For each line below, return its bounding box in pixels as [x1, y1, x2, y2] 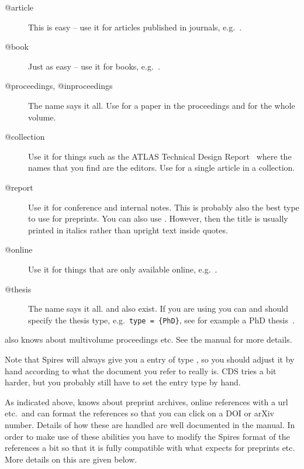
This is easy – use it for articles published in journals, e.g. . [28, 20, 242, 33]
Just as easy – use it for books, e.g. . [28, 60, 160, 72]
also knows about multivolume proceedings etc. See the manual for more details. [5, 333, 292, 346]
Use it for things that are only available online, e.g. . [28, 263, 217, 275]
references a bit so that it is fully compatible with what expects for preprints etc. [5, 442, 295, 454]
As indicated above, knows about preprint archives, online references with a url [5, 395, 288, 408]
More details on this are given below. [5, 453, 137, 465]
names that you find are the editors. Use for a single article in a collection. [28, 161, 295, 174]
